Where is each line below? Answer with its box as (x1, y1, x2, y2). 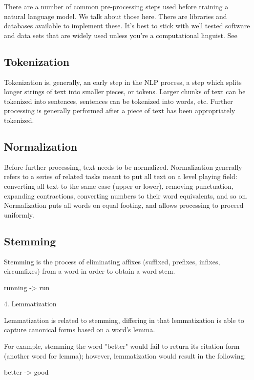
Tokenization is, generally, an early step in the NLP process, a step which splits (4, 77, 242, 87)
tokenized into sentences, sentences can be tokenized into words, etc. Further (4, 96, 233, 106)
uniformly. (4, 209, 34, 220)
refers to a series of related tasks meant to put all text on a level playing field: (4, 171, 237, 181)
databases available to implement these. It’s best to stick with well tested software (4, 20, 250, 31)
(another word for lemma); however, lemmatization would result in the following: (4, 350, 246, 360)
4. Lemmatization (4, 299, 57, 309)
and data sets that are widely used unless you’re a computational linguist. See (4, 30, 237, 40)
